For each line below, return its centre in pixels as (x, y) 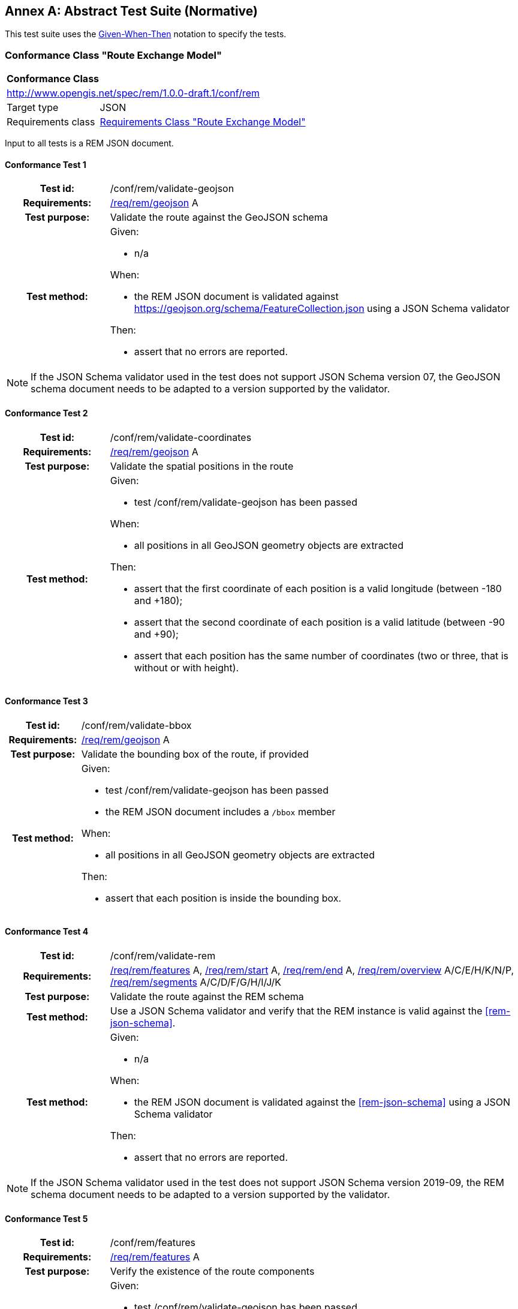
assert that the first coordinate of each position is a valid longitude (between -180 (318, 588)
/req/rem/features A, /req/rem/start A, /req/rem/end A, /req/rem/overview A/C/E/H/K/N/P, (312, 970)
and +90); (156, 634)
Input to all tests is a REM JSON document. (89, 143)
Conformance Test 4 (47, 932)
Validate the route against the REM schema (207, 997)
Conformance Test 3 (46, 701)
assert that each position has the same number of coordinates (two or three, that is (321, 655)
